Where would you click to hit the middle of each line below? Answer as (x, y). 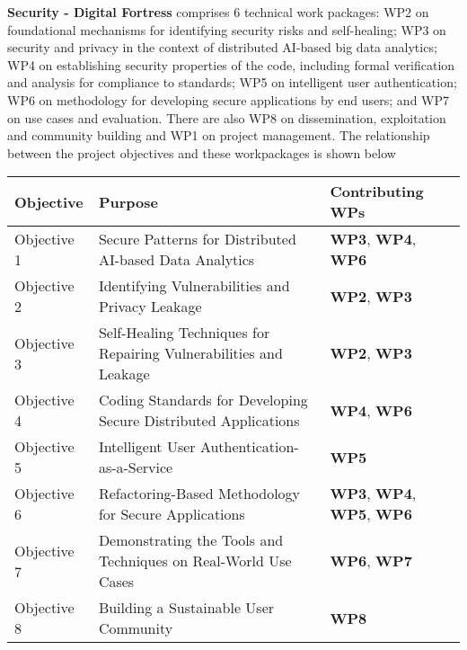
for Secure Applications (172, 514)
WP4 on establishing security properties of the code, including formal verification (231, 64)
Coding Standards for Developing (203, 400)
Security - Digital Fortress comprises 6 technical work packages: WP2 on (218, 12)
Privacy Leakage (150, 307)
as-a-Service (136, 467)
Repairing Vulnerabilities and (190, 353)
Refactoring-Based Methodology (199, 494)
